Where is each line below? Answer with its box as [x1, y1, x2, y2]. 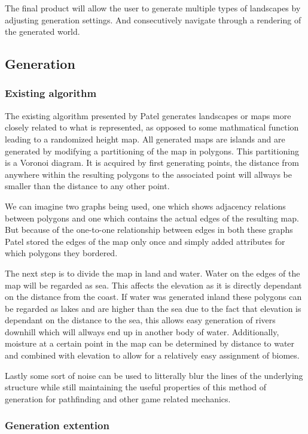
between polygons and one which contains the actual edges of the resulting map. [5, 211, 299, 224]
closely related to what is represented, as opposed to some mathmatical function [5, 121, 299, 133]
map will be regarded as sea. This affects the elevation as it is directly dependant [5, 278, 302, 291]
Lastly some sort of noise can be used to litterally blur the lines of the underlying [5, 369, 303, 381]
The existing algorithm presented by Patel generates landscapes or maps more [5, 109, 291, 122]
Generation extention [5, 418, 109, 433]
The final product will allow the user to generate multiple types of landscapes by [5, 2, 301, 14]
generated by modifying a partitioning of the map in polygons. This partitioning [5, 144, 299, 157]
